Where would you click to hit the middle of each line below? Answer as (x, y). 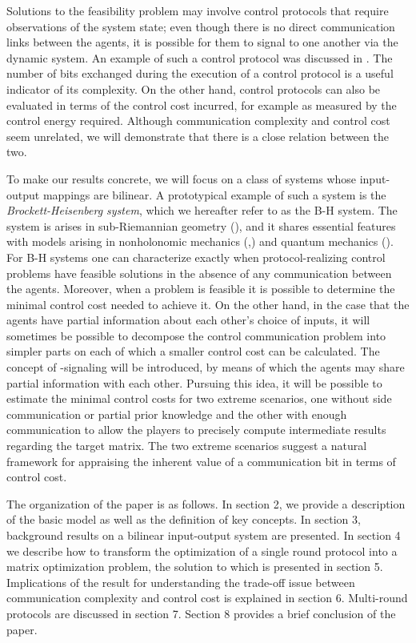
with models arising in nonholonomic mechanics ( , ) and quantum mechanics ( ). (200, 241)
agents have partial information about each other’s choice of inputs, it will (188, 320)
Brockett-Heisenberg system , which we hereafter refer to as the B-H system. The (202, 210)
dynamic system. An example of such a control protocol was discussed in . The (200, 57)
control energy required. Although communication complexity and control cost (198, 121)
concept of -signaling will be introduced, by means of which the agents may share (206, 367)
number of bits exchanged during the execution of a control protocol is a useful (200, 73)
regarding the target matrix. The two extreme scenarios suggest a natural (187, 446)
